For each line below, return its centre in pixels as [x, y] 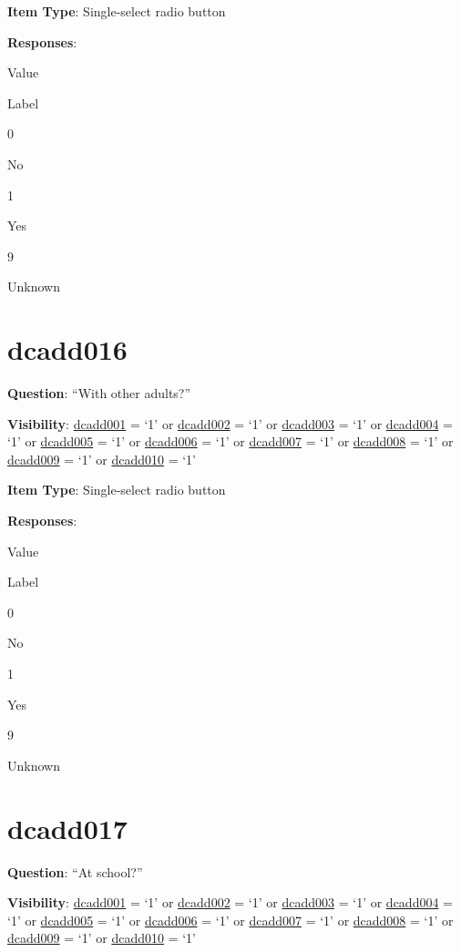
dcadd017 [67, 828]
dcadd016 [67, 349]
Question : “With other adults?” [99, 393]
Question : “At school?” [75, 871]
